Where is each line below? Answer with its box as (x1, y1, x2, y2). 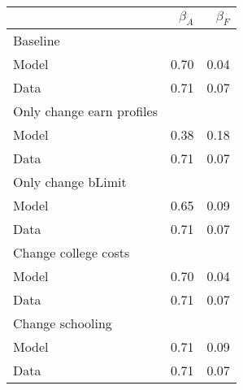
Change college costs (13, 243, 130, 262)
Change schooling (13, 314, 112, 333)
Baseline (13, 31, 60, 50)
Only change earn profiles (13, 102, 158, 121)
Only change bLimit (13, 172, 127, 192)
